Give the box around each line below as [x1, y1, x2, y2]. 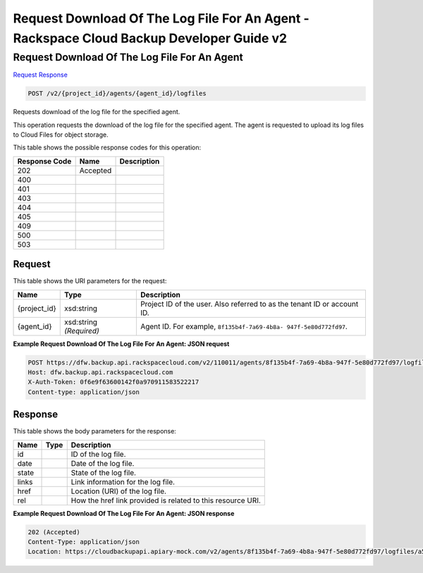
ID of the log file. [70, 449, 126, 459]
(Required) [64, 326, 99, 335]
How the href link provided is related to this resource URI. [70, 495, 261, 505]
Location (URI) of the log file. [70, 486, 167, 496]
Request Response [13, 70, 68, 79]
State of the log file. [70, 467, 137, 477]
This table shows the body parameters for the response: [13, 427, 176, 436]
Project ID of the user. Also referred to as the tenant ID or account [140, 299, 359, 309]
